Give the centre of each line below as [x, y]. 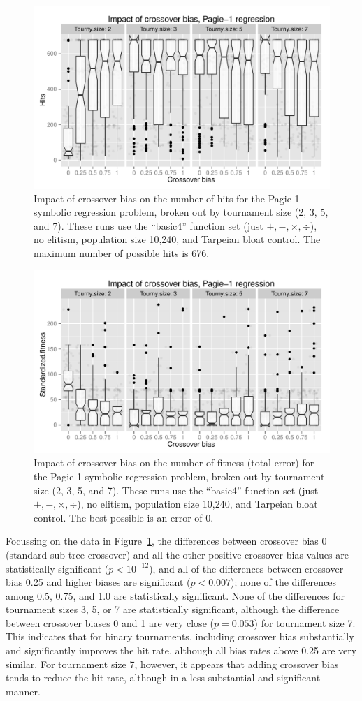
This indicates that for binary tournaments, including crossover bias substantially [180, 636]
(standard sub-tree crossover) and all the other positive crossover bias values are [177, 554]
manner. [23, 691]
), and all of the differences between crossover [246, 568]
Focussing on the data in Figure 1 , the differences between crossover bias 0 [166, 541]
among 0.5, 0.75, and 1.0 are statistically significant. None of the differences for [175, 595]
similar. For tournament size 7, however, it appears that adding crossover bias [172, 664]
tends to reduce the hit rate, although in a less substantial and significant [163, 678]
